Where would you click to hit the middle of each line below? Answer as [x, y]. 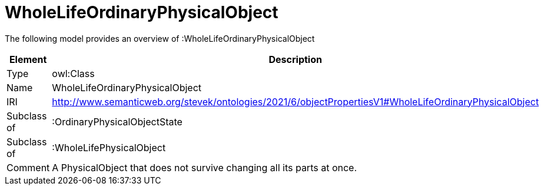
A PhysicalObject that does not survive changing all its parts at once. [205, 167]
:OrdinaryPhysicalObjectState [117, 121]
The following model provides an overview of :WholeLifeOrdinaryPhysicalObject [160, 38]
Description [295, 59]
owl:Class [73, 73]
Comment [28, 167]
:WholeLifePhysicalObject [109, 147]
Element [28, 59]
